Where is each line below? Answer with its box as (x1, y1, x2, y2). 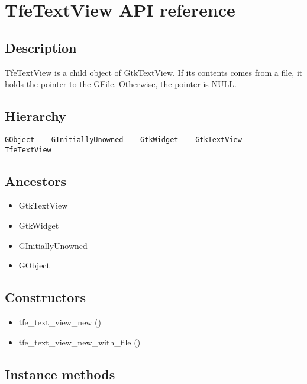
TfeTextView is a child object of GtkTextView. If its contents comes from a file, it (5, 66, 303, 78)
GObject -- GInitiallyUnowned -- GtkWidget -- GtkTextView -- (5, 135, 255, 144)
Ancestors (5, 171, 66, 190)
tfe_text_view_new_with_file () (18, 335, 141, 348)
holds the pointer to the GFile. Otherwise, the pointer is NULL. (5, 78, 237, 90)
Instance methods (5, 364, 115, 383)
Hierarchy (5, 107, 66, 125)
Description (5, 38, 77, 56)
